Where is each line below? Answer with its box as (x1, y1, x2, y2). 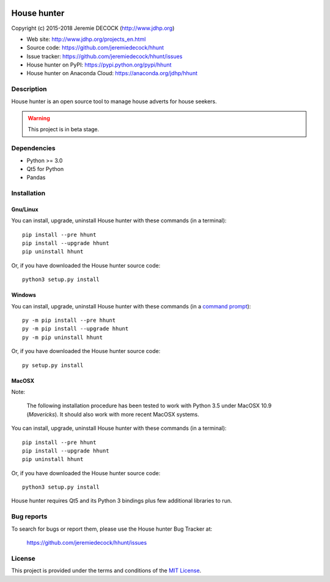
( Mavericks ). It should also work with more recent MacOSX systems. (26, 410, 200, 418)
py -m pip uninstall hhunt (22, 333, 103, 341)
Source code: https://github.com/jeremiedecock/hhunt (26, 44, 164, 51)
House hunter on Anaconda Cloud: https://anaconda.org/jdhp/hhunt (26, 70, 198, 77)
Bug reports (11, 512, 48, 521)
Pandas (26, 174, 46, 181)
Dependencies (11, 144, 56, 153)
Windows (11, 291, 36, 299)
